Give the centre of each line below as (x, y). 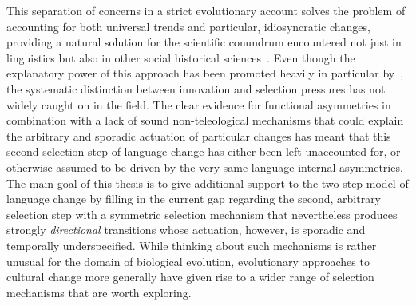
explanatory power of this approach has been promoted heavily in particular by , (205, 73)
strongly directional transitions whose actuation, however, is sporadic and (186, 230)
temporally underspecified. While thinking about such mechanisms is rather (192, 245)
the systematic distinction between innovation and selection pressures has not (196, 88)
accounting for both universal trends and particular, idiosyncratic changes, (188, 26)
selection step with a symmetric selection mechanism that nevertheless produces (202, 214)
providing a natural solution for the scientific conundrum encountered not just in (204, 42)
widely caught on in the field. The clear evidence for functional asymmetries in (199, 104)
